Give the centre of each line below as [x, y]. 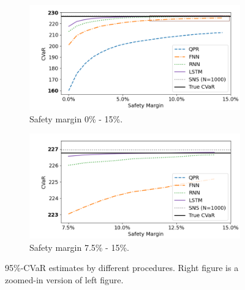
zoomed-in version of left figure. [64, 279]
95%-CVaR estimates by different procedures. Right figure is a [122, 268]
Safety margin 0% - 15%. [76, 118]
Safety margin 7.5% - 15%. [79, 247]
